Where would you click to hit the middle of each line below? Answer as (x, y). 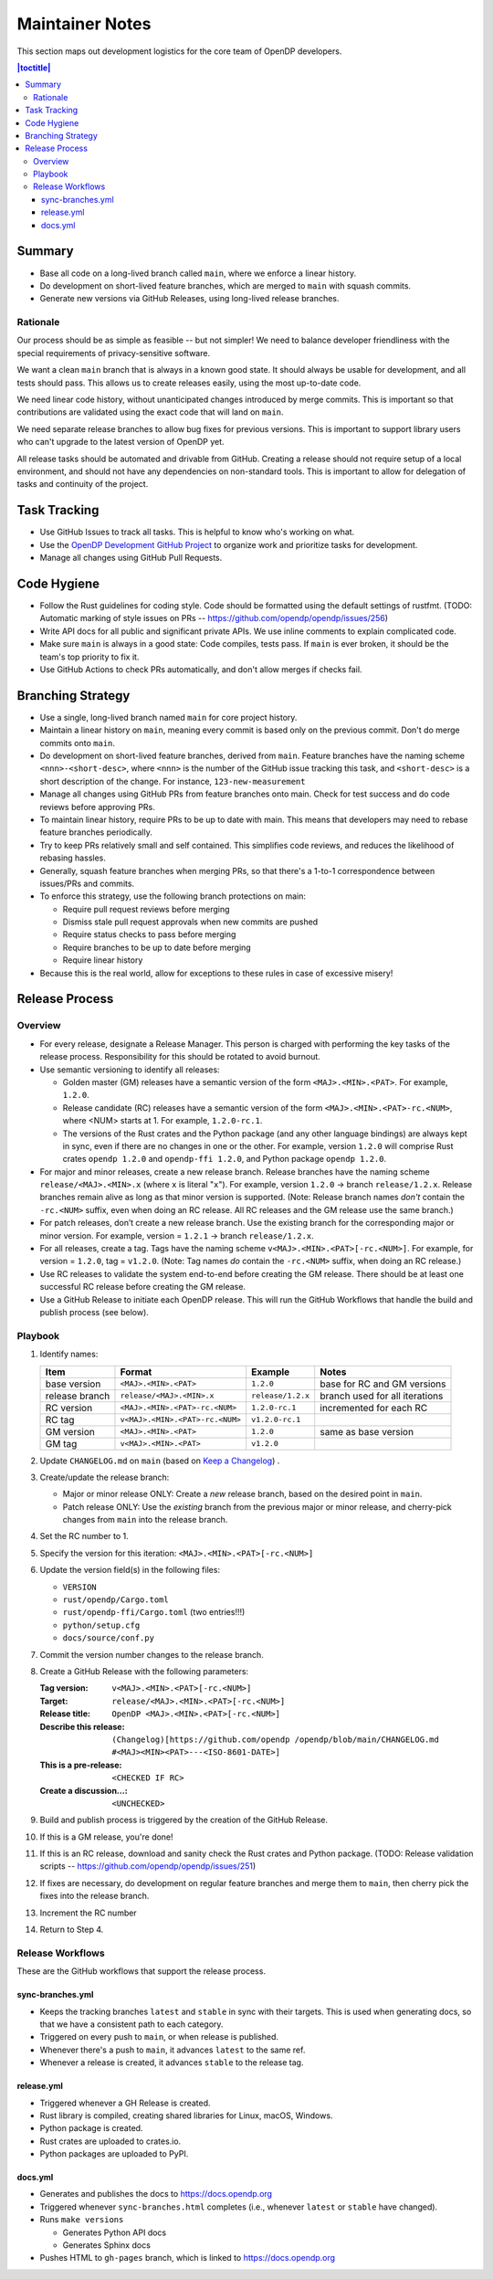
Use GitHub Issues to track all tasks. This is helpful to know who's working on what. (197, 532)
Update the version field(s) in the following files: (130, 1570)
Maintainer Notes (84, 24)
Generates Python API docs (115, 2232)
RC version (69, 1408)
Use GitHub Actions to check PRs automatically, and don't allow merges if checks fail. (201, 669)
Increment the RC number (88, 1913)
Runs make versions (82, 2220)
